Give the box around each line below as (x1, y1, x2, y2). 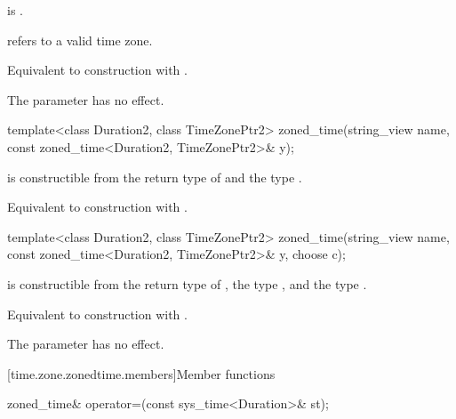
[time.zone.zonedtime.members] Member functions (7, 364, 276, 383)
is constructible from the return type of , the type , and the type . (7, 274, 367, 293)
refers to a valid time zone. (7, 30, 153, 49)
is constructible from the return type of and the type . (7, 167, 302, 186)
